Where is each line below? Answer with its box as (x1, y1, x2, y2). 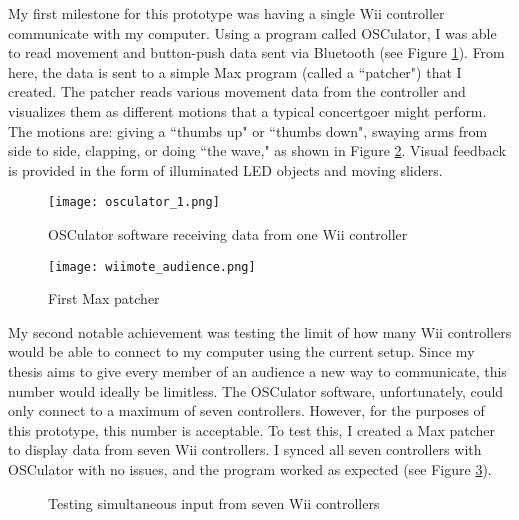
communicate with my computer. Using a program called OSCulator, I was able (8, 22, 497, 43)
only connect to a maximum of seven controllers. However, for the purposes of (8, 400, 485, 421)
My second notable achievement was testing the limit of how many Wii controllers (8, 321, 512, 342)
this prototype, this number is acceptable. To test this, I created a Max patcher (8, 419, 496, 440)
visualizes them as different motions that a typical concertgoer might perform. (8, 100, 487, 121)
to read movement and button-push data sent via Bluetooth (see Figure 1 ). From (8, 42, 505, 63)
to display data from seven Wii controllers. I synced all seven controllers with (8, 439, 482, 460)
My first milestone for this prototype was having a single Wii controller (8, 3, 445, 23)
